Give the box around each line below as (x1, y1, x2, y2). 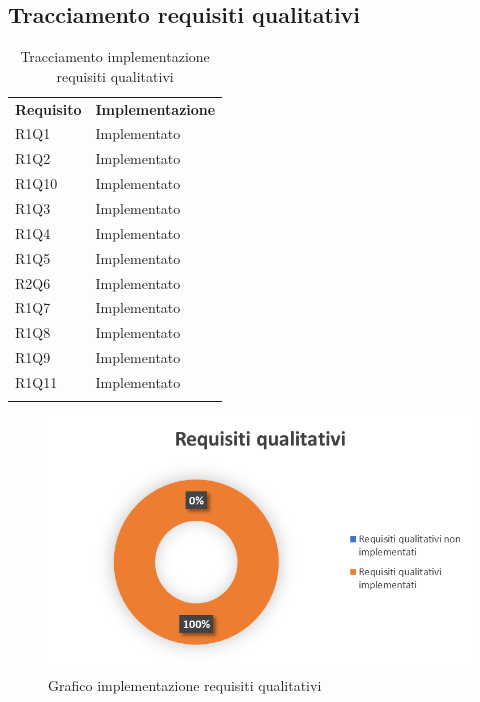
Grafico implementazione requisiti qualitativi (48, 674, 322, 695)
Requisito (15, 98, 82, 119)
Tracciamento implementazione (20, 46, 210, 67)
